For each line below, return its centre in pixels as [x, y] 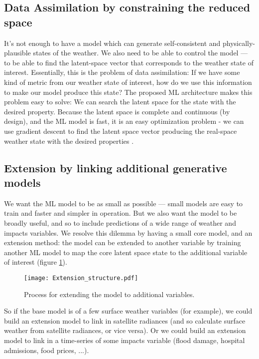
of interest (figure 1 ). [36, 262]
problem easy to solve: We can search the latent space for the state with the [120, 102]
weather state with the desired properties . [69, 141]
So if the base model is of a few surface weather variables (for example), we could [128, 311]
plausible [17, 53]
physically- [239, 43]
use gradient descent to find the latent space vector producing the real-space [121, 131]
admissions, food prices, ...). [47, 350]
